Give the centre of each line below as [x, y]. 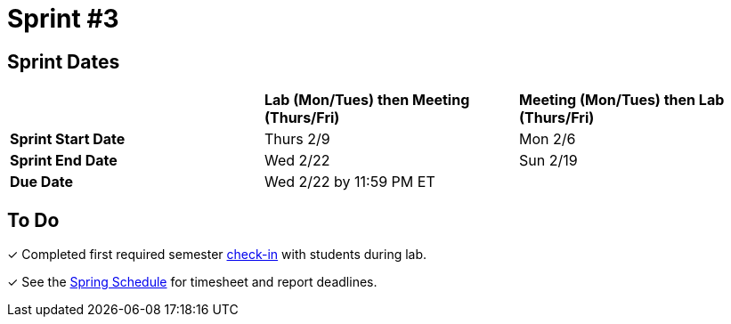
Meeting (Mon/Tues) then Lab [621, 100]
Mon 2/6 [547, 139]
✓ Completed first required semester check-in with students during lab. [217, 255]
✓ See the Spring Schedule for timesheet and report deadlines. [192, 282]
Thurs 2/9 [297, 139]
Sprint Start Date [68, 139]
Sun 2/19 [548, 161]
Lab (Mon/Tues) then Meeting [367, 100]
